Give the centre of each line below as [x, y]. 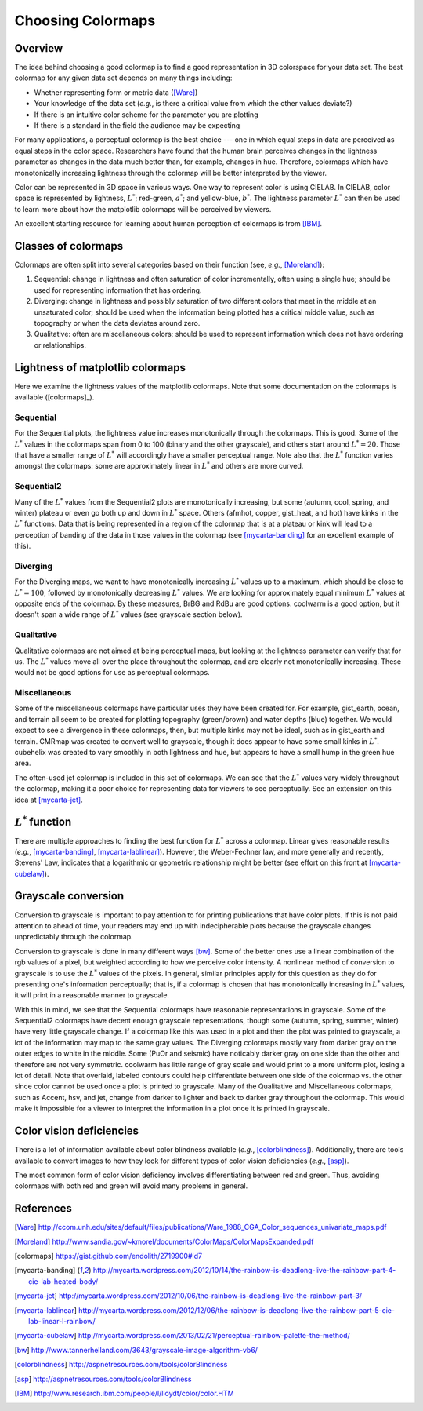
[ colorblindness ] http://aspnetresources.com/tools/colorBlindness [121, 1365]
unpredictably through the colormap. [74, 937]
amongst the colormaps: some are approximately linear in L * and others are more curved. [159, 465]
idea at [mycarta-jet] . [49, 800]
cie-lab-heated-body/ [63, 1281]
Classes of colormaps [69, 246]
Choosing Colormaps [85, 20]
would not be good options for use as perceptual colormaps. [112, 673]
